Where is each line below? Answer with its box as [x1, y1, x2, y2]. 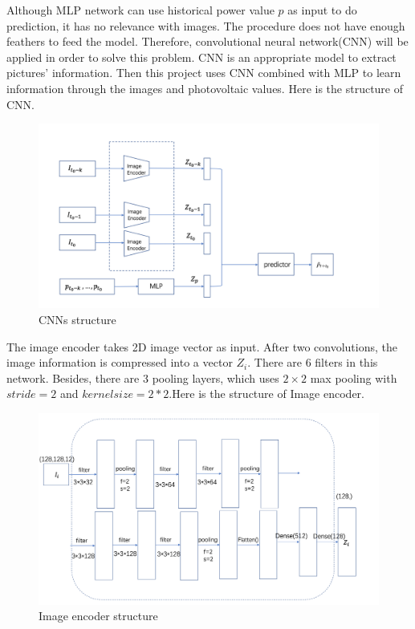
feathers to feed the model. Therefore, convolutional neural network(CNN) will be [6, 33, 409, 50]
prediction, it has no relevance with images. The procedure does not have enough [6, 17, 405, 34]
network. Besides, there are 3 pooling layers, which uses [6, 369, 279, 386]
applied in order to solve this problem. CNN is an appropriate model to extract [6, 48, 397, 65]
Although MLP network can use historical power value [6, 2, 275, 18]
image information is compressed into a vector [6, 354, 233, 371]
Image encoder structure [39, 607, 158, 624]
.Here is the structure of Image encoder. [169, 385, 364, 402]
